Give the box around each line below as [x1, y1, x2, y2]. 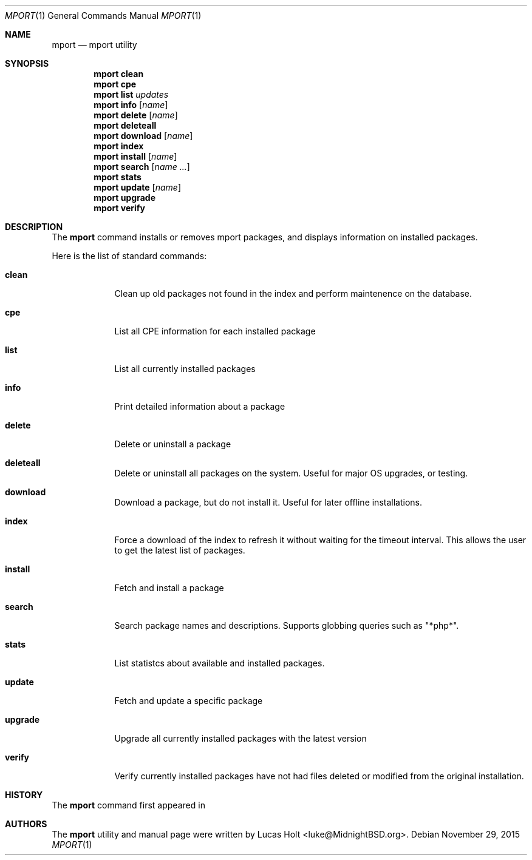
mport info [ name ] [94, 100, 168, 110]
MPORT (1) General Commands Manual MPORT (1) [5, 10, 202, 21]
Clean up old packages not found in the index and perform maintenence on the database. [114, 288, 472, 299]
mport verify [94, 203, 145, 213]
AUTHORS [5, 819, 47, 829]
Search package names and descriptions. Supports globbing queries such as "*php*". [114, 620, 459, 631]
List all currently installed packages [114, 364, 256, 374]
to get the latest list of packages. [114, 545, 245, 555]
